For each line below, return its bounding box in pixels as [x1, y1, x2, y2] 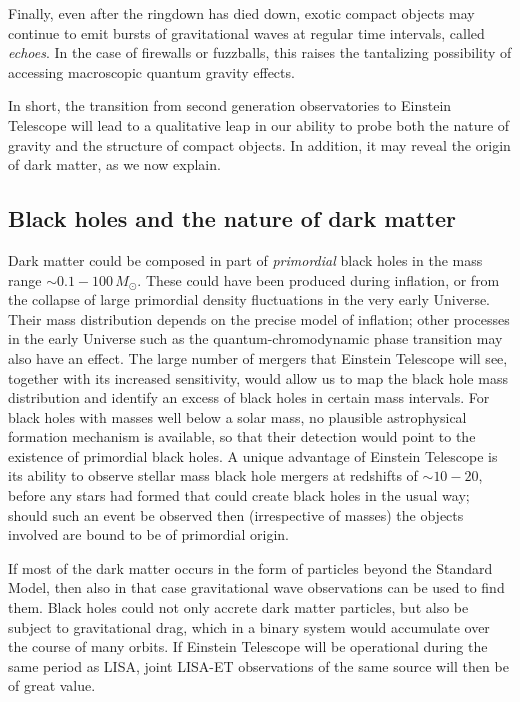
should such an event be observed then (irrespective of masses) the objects [8, 504, 464, 525]
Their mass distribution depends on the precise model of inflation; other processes [8, 308, 510, 329]
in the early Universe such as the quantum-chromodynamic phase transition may [8, 328, 503, 349]
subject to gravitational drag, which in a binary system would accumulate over [8, 616, 490, 637]
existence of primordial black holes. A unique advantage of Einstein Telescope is [8, 445, 498, 466]
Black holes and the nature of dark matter [8, 203, 456, 234]
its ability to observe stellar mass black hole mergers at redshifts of [8, 465, 418, 486]
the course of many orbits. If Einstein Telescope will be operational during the [8, 636, 488, 657]
